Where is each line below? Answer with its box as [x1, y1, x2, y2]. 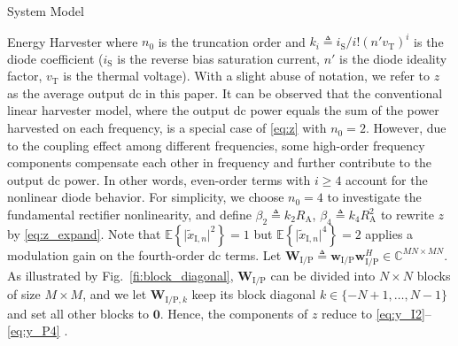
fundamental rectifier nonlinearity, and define [7, 205, 252, 224]
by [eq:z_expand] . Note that [7, 224, 161, 242]
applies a [365, 224, 414, 242]
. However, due [365, 119, 446, 137]
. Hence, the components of [159, 304, 308, 322]
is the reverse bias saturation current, [117, 49, 321, 67]
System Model [7, 2, 84, 19]
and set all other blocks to [7, 304, 150, 322]
